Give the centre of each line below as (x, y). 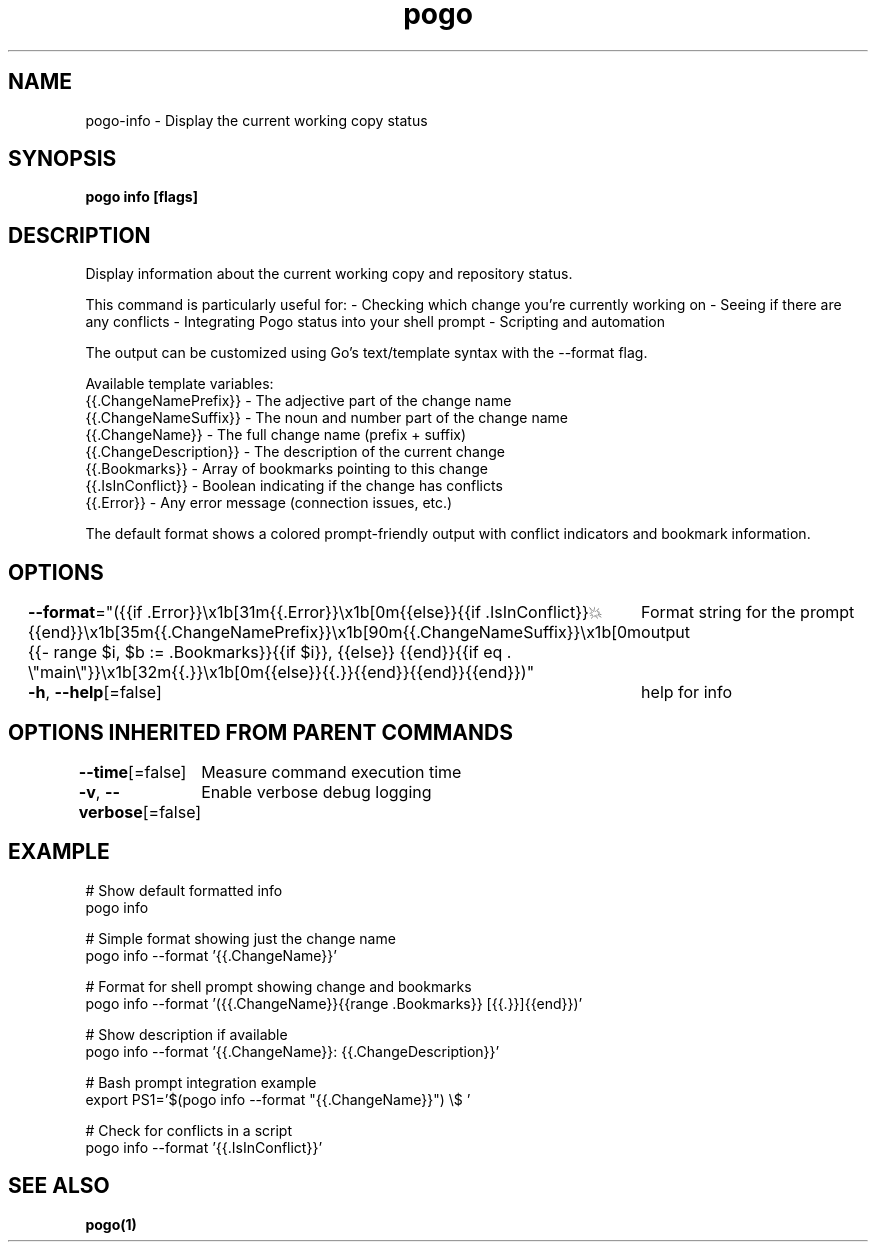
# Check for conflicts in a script (188, 1130)
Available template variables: (179, 384)
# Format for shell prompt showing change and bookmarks (278, 986)
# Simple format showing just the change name (240, 938)
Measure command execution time (331, 771)
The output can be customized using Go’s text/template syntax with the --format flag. (366, 353)
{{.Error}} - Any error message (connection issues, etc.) (269, 503)
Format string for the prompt (748, 612)
